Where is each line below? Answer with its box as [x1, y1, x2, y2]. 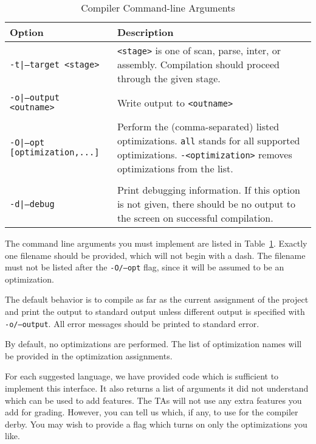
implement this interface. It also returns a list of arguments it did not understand [5, 382, 309, 395]
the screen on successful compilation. [117, 211, 273, 225]
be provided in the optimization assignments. [5, 349, 173, 362]
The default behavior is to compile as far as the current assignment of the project [5, 293, 309, 306]
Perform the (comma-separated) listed [117, 119, 280, 133]
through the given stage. [117, 71, 221, 85]
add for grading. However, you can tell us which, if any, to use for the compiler [5, 406, 298, 418]
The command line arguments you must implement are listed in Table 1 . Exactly [5, 237, 307, 249]
